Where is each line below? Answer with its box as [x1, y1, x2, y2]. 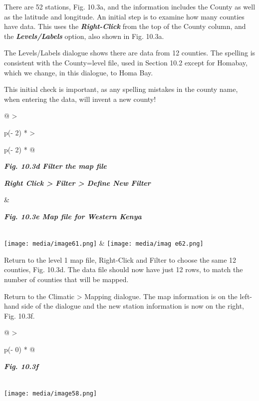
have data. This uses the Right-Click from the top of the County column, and [4, 21, 246, 31]
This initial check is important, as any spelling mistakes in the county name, [4, 84, 238, 94]
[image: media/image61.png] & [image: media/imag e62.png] [4, 238, 204, 248]
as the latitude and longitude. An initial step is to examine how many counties [4, 11, 245, 21]
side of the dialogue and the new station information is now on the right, [21, 301, 245, 311]
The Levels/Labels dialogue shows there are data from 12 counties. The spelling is [4, 47, 256, 58]
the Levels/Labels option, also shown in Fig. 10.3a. [4, 30, 164, 41]
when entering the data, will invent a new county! [4, 93, 156, 104]
